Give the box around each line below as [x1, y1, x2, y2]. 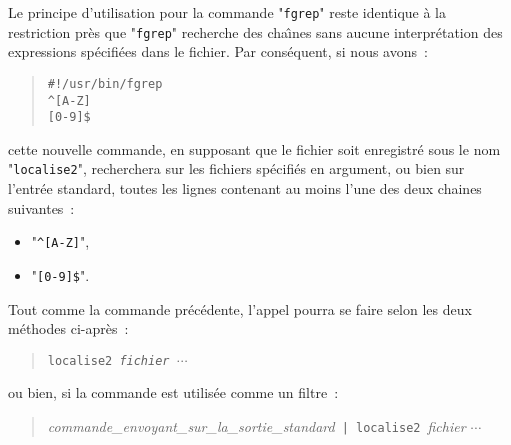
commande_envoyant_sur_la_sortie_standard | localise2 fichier [47, 416, 466, 437]
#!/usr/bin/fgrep [47, 76, 163, 91]
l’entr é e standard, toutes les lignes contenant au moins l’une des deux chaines [8, 178, 482, 199]
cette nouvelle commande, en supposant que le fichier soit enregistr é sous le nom [8, 138, 501, 159]
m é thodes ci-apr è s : [8, 318, 129, 339]
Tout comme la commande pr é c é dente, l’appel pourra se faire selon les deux [8, 298, 472, 319]
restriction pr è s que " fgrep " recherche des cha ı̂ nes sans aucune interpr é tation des [8, 21, 503, 42]
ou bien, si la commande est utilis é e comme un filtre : [8, 382, 339, 403]
